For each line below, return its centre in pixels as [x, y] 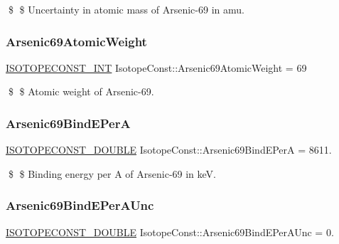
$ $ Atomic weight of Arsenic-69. [81, 91]
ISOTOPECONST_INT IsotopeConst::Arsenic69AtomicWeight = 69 [156, 67]
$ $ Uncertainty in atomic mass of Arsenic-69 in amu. [126, 9]
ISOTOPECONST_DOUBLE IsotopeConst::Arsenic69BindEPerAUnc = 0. [170, 232]
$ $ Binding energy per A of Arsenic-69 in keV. [112, 173]
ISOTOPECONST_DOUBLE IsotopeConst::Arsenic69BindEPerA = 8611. [169, 150]
